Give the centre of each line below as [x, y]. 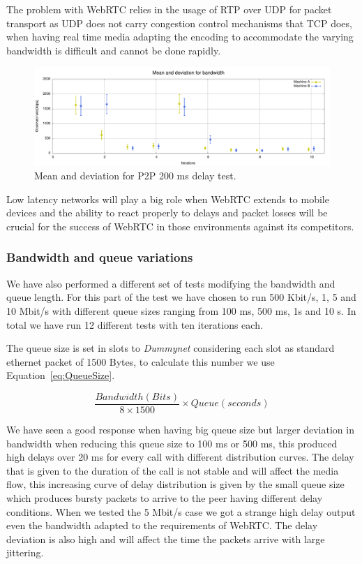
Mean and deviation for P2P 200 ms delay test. [135, 176]
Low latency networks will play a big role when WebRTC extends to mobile [168, 199]
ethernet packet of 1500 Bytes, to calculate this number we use [141, 361]
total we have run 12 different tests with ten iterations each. [135, 324]
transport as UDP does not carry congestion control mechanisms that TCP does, [179, 23]
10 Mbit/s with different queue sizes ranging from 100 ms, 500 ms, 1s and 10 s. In [181, 310]
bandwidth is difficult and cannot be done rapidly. [114, 50]
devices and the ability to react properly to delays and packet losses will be [167, 213]
